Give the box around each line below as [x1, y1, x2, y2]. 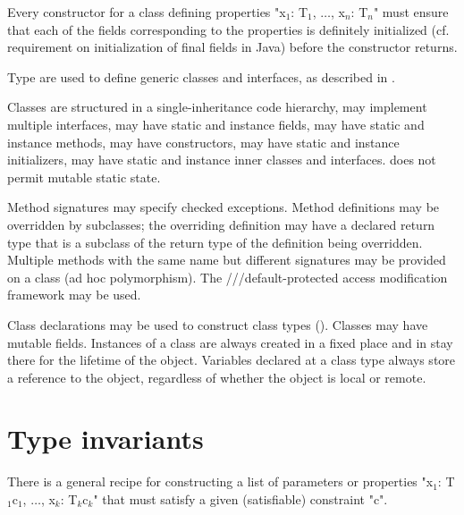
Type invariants [7, 420, 204, 457]
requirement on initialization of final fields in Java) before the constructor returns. [7, 38, 458, 56]
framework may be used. [7, 285, 141, 304]
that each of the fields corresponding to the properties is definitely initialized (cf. [7, 20, 450, 38]
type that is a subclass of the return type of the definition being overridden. [7, 232, 423, 251]
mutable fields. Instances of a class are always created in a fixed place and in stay [7, 333, 453, 351]
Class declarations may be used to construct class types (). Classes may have [7, 315, 428, 333]
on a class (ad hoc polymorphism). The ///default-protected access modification [7, 267, 448, 286]
